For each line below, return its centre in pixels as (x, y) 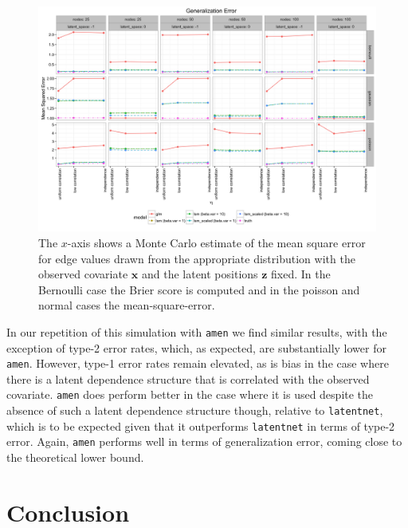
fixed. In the (301, 274)
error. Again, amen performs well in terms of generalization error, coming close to (204, 441)
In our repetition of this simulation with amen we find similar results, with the (197, 331)
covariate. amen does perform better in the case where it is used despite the (190, 394)
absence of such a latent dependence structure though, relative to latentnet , (195, 410)
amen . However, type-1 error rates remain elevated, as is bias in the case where (198, 363)
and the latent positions (200, 274)
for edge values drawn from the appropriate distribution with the (197, 258)
